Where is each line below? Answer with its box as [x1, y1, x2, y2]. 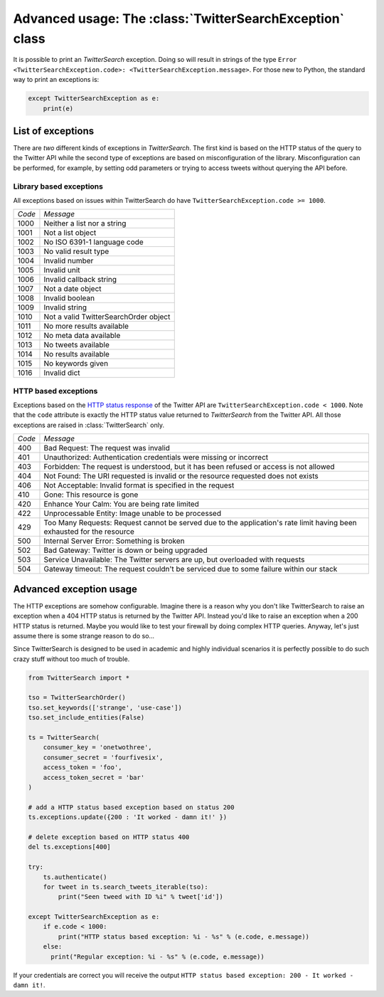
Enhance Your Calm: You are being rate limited [43, 499, 199, 509]
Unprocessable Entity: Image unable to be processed [43, 509, 222, 519]
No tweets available [43, 340, 110, 350]
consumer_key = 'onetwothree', [43, 744, 152, 751]
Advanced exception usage [13, 583, 138, 595]
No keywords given [43, 359, 109, 369]
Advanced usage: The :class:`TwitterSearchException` [13, 11, 345, 26]
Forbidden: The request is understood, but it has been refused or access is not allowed [43, 462, 335, 472]
